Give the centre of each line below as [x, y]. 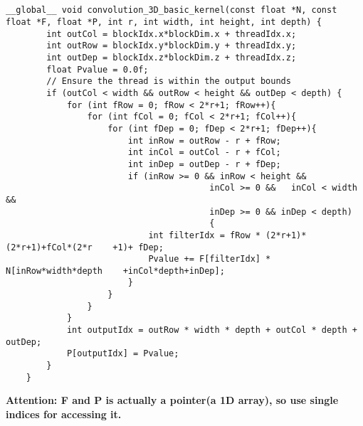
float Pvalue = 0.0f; [98, 69]
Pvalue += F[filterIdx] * [210, 259]
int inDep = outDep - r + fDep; [204, 164]
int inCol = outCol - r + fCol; [204, 153]
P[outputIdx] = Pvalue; [123, 354]
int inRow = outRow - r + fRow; [204, 140]
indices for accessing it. [64, 414]
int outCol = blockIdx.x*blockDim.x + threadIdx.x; [172, 34]
